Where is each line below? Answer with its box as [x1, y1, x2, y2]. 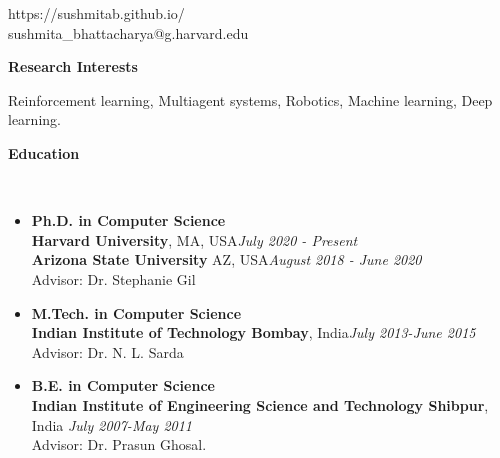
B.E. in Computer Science [31, 375, 215, 396]
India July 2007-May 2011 [31, 414, 193, 435]
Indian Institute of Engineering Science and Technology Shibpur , [31, 394, 489, 415]
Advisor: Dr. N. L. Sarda [31, 341, 184, 362]
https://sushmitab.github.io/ [8, 3, 185, 23]
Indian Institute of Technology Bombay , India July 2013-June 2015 [31, 322, 476, 343]
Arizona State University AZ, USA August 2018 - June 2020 [31, 249, 422, 270]
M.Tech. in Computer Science [31, 302, 242, 323]
